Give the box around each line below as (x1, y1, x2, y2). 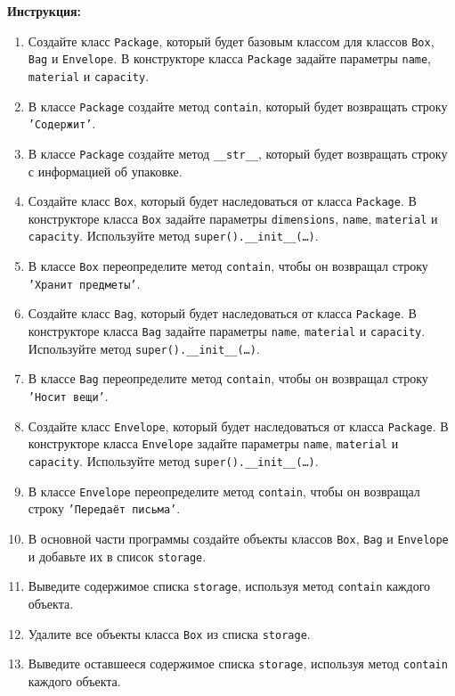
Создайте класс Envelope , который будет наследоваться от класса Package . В (28, 416, 449, 435)
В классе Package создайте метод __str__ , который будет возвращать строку (28, 143, 448, 162)
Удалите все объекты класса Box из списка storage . (28, 624, 311, 643)
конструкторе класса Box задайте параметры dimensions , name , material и (28, 209, 438, 227)
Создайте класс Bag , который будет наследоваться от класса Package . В (28, 304, 417, 323)
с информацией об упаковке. (28, 161, 183, 180)
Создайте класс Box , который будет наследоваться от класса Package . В (28, 192, 417, 210)
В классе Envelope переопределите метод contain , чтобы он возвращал (28, 481, 420, 500)
